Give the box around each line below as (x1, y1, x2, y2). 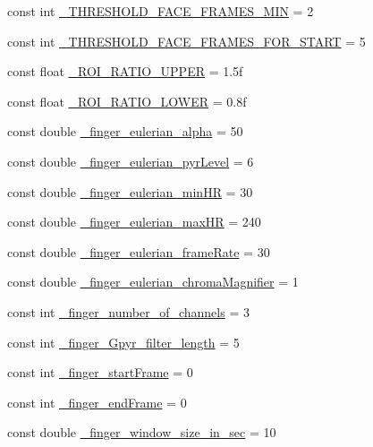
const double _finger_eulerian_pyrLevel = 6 (7, 151, 254, 170)
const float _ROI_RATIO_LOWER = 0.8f (7, 91, 247, 110)
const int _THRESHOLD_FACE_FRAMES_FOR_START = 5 (7, 31, 366, 50)
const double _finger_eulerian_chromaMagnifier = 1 (7, 272, 299, 291)
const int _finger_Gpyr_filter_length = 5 (7, 332, 240, 351)
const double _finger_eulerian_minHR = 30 (7, 182, 253, 201)
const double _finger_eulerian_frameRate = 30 (7, 242, 270, 261)
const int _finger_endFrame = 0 (7, 392, 187, 411)
